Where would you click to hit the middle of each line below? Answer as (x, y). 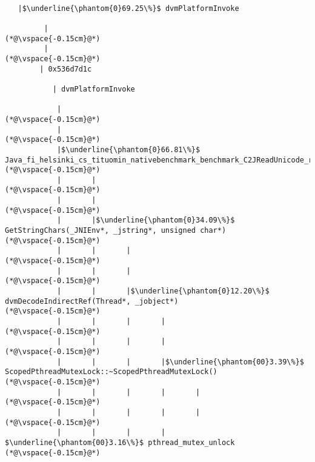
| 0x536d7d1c (66, 69)
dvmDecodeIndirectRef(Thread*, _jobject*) (92, 301)
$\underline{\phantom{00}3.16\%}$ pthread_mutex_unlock (120, 442)
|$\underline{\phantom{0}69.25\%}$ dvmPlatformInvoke (128, 8)
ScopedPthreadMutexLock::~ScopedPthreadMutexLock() (111, 372)
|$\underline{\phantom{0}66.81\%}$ (128, 149)
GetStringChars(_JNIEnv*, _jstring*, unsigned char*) (116, 231)
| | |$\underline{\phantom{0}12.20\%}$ (163, 291)
